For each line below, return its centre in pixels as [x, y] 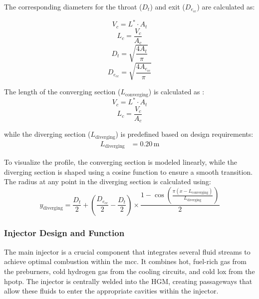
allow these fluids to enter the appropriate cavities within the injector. [111, 291]
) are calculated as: [226, 6]
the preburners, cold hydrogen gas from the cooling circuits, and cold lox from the [129, 271]
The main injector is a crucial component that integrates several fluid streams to [127, 251]
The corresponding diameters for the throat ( [73, 6]
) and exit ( [167, 6]
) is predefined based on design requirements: [184, 134]
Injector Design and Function [64, 233]
